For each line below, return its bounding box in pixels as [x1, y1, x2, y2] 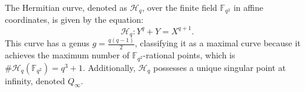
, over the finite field [142, 1, 217, 13]
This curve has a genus [5, 37, 90, 49]
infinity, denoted [5, 74, 65, 87]
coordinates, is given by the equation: [5, 13, 143, 26]
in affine [233, 1, 263, 13]
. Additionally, [82, 61, 136, 73]
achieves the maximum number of [5, 49, 130, 61]
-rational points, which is [143, 49, 235, 61]
